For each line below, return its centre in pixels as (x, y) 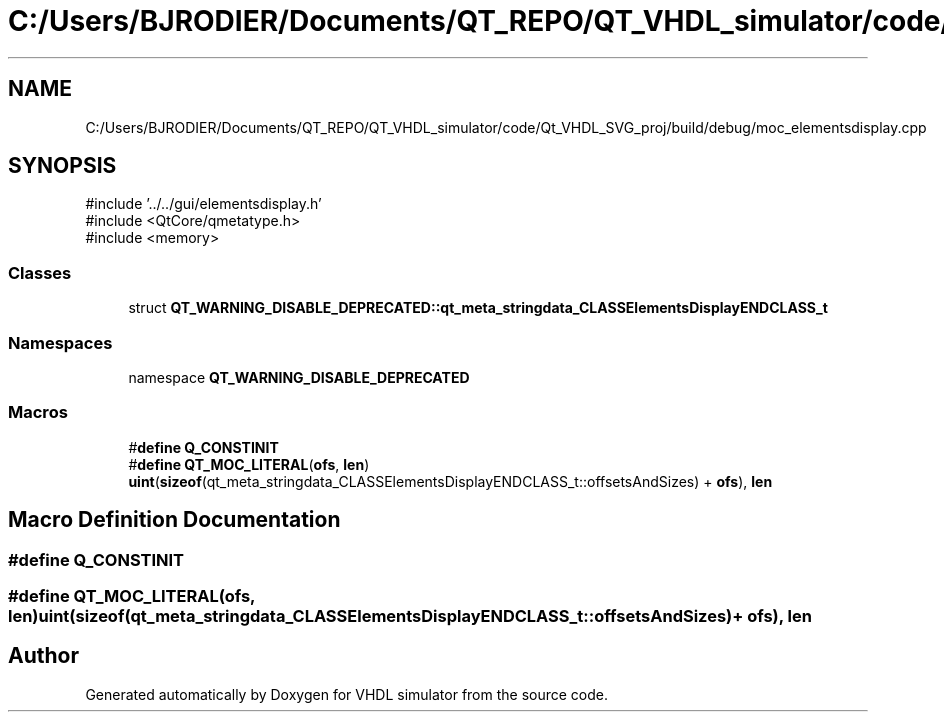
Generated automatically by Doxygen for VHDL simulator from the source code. (347, 694)
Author (43, 656)
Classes (40, 272)
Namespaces (60, 342)
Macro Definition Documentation (174, 520)
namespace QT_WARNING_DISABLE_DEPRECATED (299, 377)
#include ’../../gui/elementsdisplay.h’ (203, 204)
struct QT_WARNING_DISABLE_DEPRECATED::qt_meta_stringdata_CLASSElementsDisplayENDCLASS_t (478, 308)
